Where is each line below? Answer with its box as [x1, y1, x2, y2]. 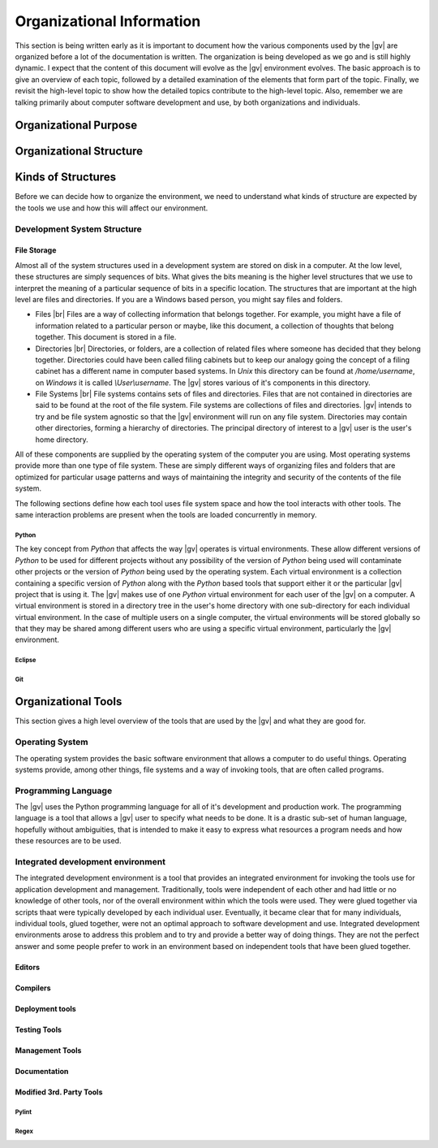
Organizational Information [15, 12, 201, 30]
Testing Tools [15, 1025, 62, 1034]
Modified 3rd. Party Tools [15, 1087, 103, 1097]
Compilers [15, 983, 52, 993]
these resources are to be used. [15, 836, 122, 846]
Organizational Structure [15, 145, 144, 158]
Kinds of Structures [15, 171, 117, 184]
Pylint [15, 1108, 32, 1116]
